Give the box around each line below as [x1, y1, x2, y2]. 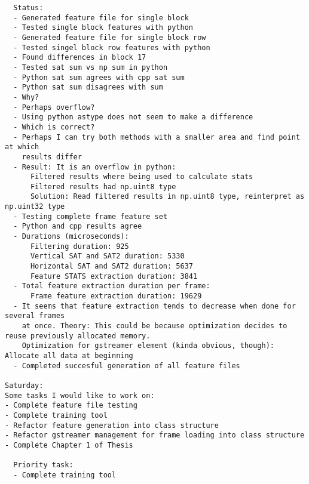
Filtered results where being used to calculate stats [30, 172, 253, 181]
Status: [13, 4, 44, 12]
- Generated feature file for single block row [13, 33, 206, 42]
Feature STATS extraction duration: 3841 [30, 272, 198, 280]
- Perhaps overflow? [13, 103, 95, 112]
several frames [5, 312, 65, 320]
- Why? [13, 93, 39, 101]
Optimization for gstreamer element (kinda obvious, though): [22, 341, 275, 350]
